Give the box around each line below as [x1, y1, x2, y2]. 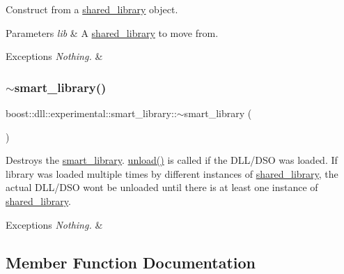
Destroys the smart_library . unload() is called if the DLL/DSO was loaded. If [6, 153, 338, 167]
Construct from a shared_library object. [6, 2, 178, 16]
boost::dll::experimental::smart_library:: [6, 106, 177, 120]
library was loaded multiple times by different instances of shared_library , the [6, 166, 338, 181]
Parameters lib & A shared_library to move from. [6, 25, 219, 40]
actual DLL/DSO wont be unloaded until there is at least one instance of [6, 180, 318, 195]
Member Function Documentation [6, 251, 256, 273]
